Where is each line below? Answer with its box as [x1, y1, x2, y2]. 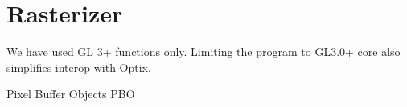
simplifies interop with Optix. [6, 58, 151, 75]
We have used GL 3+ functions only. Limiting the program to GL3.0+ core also [6, 43, 401, 60]
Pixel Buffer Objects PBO [6, 85, 135, 102]
